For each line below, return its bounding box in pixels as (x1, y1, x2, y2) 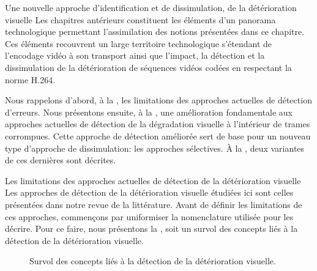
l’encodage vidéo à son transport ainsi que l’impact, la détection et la (5, 49, 265, 62)
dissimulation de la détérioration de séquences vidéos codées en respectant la (5, 61, 292, 73)
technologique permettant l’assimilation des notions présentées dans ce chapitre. (5, 25, 305, 38)
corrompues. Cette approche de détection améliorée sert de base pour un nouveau (5, 129, 311, 142)
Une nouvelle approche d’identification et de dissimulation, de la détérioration (5, 1, 297, 13)
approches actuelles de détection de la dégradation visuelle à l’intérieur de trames (5, 117, 310, 130)
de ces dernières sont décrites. (5, 154, 116, 166)
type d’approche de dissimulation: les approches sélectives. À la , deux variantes (5, 141, 305, 154)
